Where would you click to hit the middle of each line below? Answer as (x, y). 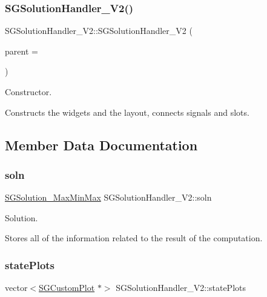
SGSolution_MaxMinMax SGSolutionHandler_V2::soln (108, 197)
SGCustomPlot (67, 288)
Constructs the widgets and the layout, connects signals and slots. (127, 112)
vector (16, 288)
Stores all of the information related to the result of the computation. (134, 238)
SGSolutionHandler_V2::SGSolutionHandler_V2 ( (99, 31)
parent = (21, 51)
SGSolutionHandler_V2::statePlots (181, 288)
